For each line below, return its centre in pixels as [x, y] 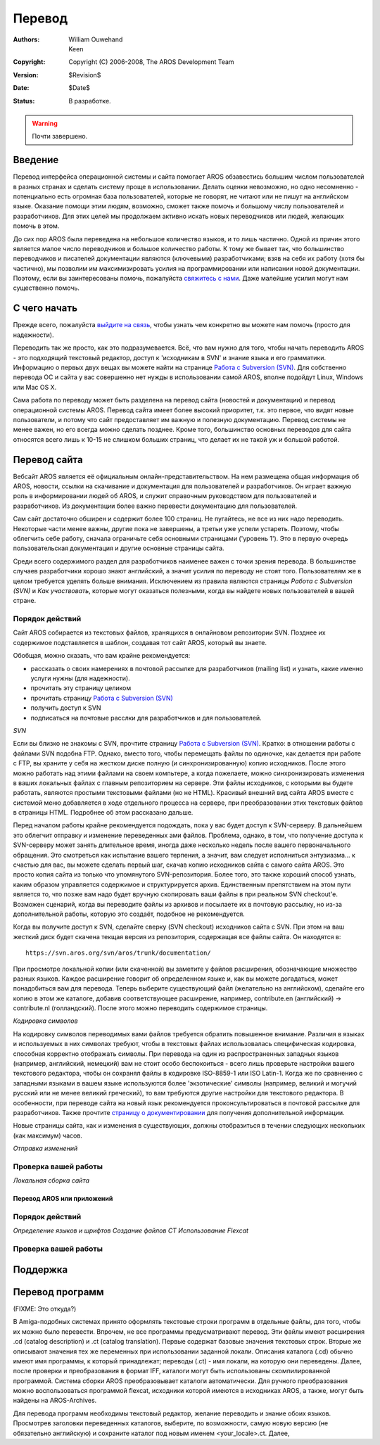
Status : [24, 101]
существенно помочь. [46, 288]
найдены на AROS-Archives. [55, 1401]
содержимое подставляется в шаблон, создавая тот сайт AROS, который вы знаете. [140, 642]
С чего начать [45, 308]
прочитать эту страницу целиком [81, 688]
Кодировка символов [45, 1021]
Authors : [26, 39]
